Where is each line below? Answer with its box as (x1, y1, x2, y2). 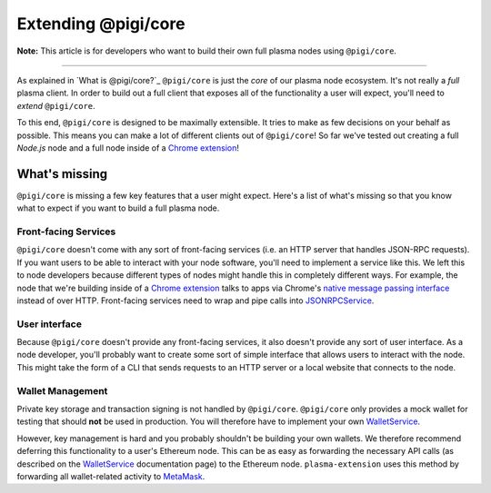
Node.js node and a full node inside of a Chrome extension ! (16, 142, 240, 153)
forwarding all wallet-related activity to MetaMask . (16, 470, 205, 481)
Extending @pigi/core (16, 14, 185, 34)
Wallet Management (16, 384, 108, 397)
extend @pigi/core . (16, 100, 95, 111)
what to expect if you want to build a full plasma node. (16, 202, 220, 213)
